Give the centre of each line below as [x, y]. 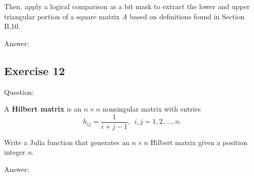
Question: [19, 92]
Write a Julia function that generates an [67, 142]
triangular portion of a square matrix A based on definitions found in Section [124, 16]
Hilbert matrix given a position [199, 142]
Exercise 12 [35, 70]
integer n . [19, 152]
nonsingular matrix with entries [152, 109]
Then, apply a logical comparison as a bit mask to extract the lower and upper [127, 6]
